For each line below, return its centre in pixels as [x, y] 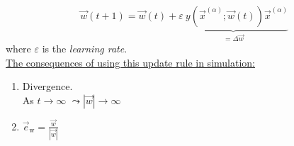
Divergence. [47, 86]
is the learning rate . [85, 48]
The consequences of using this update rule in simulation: [130, 62]
